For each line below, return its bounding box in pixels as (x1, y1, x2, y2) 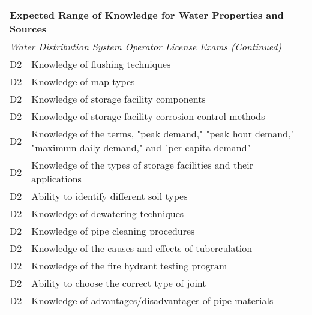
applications (31, 172, 82, 185)
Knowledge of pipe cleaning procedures (31, 224, 195, 238)
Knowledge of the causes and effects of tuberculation (31, 241, 253, 255)
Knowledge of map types (31, 74, 135, 88)
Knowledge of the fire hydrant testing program (31, 259, 227, 272)
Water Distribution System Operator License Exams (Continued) (10, 40, 282, 53)
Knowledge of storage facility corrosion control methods (31, 109, 265, 123)
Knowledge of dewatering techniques (31, 206, 184, 220)
